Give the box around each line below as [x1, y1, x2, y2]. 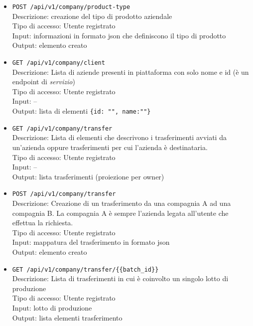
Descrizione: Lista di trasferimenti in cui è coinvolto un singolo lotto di [12, 273, 229, 284]
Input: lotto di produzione [12, 303, 92, 313]
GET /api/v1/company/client [12, 59, 105, 67]
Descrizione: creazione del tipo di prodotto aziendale [12, 10, 172, 21]
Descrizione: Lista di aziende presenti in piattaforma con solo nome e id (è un [12, 66, 249, 77]
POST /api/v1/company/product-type [12, 3, 130, 10]
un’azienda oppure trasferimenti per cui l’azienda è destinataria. [12, 142, 208, 152]
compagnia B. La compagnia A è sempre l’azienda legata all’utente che [12, 207, 229, 218]
